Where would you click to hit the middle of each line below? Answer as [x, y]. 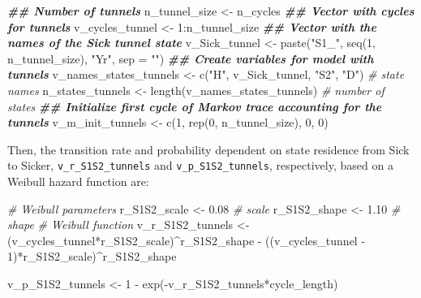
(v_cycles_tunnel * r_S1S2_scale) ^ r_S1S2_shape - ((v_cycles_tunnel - [187, 240]
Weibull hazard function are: [78, 181]
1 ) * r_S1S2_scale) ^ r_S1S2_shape [92, 256]
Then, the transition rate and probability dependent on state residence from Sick [208, 149]
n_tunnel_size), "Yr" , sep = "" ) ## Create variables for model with [191, 58]
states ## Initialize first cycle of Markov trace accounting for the [195, 106]
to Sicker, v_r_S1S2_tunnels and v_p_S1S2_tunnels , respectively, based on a [200, 165]
